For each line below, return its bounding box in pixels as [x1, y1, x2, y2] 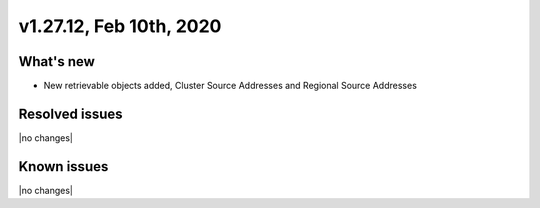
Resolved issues [18, 105, 124, 122]
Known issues [18, 158, 109, 175]
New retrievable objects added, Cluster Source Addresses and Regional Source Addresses [43, 80, 417, 92]
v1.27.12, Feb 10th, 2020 [18, 15, 222, 37]
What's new [18, 53, 95, 70]
